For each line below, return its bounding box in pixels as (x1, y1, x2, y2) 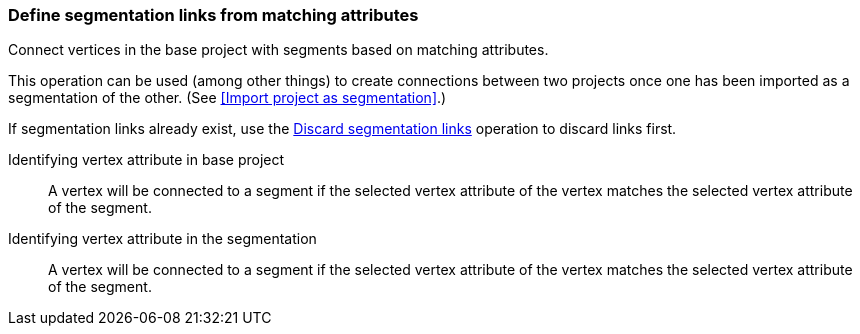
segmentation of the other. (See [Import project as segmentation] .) (8, 89, 447, 107)
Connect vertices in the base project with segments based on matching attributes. (8, 41, 549, 59)
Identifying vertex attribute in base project (8, 151, 285, 169)
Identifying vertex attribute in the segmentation (8, 230, 317, 248)
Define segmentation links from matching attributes (8, 5, 419, 25)
